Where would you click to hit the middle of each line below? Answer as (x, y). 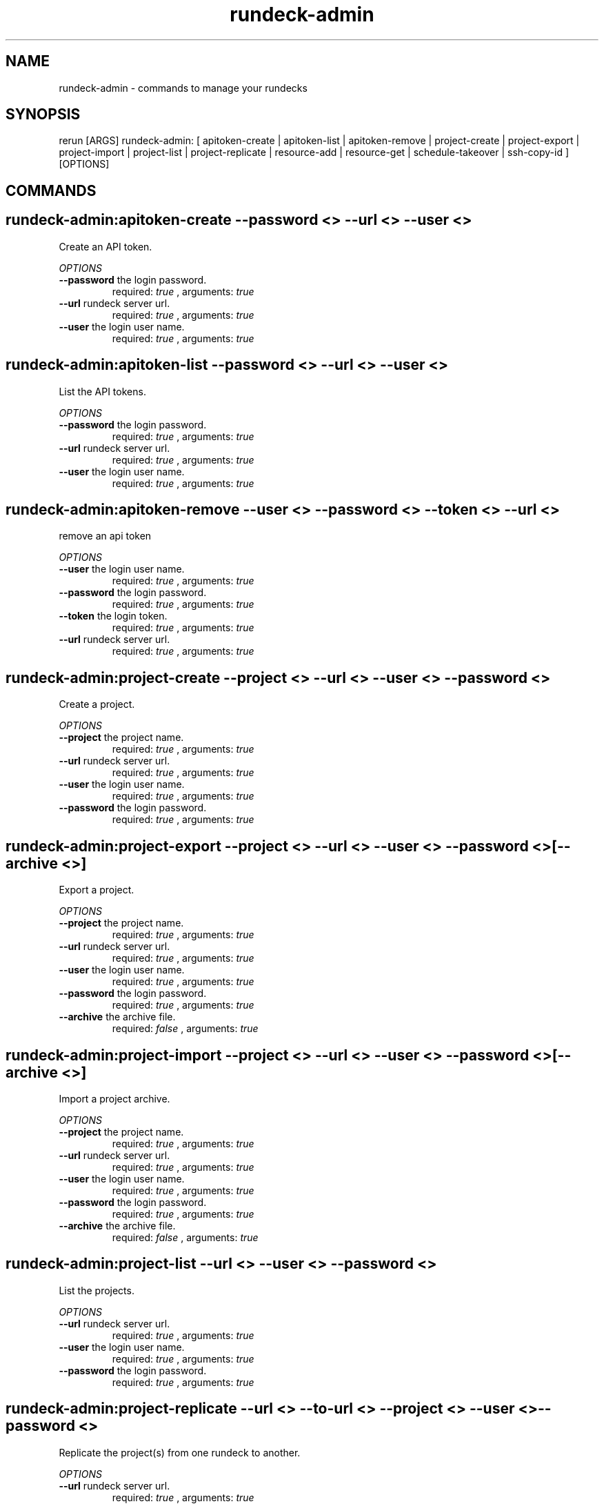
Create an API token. (105, 246)
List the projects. (97, 1290)
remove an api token (105, 536)
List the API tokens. (102, 391)
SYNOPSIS (43, 115)
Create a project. (97, 704)
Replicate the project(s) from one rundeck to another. (180, 1452)
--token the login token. (113, 616)
